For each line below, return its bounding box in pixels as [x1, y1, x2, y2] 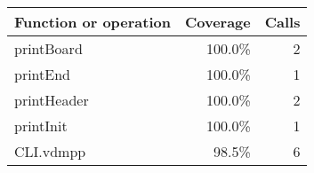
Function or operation [14, 12, 171, 32]
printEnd [14, 64, 70, 84]
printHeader [14, 90, 89, 110]
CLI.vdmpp [14, 141, 86, 161]
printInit [14, 115, 68, 136]
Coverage [184, 12, 251, 32]
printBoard [14, 38, 83, 59]
